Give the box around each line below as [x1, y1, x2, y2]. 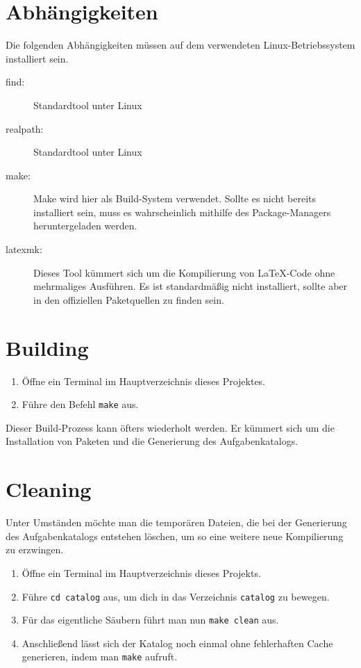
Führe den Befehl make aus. [22, 397, 139, 412]
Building [6, 333, 89, 361]
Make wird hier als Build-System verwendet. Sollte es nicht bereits [33, 191, 317, 206]
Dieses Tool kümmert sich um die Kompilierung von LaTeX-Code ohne [33, 265, 335, 279]
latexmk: [6, 242, 42, 256]
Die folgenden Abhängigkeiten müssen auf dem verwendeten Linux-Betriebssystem [6, 38, 355, 52]
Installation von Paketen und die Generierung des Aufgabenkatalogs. [6, 434, 299, 448]
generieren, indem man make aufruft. [22, 649, 178, 664]
